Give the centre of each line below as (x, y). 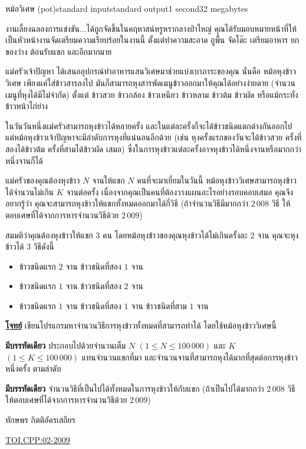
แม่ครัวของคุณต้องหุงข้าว (43, 180)
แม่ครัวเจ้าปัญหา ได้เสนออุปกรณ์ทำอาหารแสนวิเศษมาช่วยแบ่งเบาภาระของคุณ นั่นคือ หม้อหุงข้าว (151, 71)
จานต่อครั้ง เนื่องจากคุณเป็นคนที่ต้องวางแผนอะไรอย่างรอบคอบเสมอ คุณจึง (180, 191)
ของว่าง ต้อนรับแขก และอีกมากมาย (59, 51)
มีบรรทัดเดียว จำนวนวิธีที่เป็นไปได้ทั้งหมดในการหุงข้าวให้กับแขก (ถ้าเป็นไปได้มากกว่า (135, 388)
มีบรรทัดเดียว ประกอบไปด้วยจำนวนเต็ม (66, 345)
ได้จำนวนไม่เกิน (30, 191)
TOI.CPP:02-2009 (38, 439)
